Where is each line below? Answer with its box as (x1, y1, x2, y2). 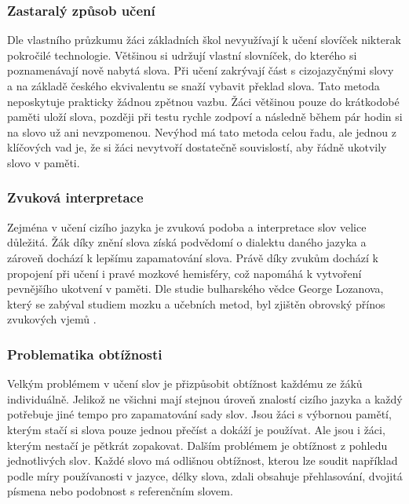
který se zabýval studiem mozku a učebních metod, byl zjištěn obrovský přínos (7, 295, 385, 312)
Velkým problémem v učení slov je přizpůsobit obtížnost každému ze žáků (7, 375, 363, 392)
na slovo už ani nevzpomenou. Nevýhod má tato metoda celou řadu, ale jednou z (7, 123, 396, 140)
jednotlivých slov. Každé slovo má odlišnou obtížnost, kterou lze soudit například (7, 452, 398, 469)
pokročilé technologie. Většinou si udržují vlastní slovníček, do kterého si (7, 46, 357, 63)
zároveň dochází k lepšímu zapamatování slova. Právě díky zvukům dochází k (7, 249, 378, 265)
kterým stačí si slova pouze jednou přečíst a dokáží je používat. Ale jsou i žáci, (7, 421, 385, 437)
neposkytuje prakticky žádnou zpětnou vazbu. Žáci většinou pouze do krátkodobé (7, 93, 400, 109)
